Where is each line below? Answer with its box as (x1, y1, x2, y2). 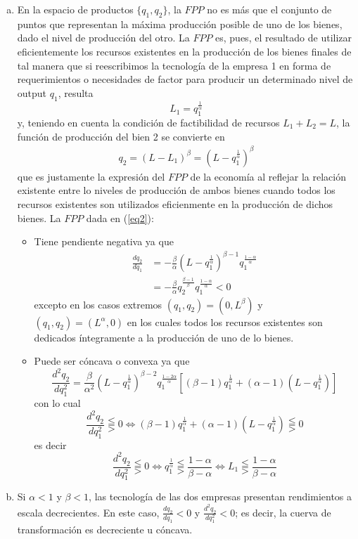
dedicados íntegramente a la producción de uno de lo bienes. (34, 330, 294, 344)
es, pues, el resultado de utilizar (215, 30, 352, 45)
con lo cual (34, 395, 81, 410)
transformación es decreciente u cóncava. (17, 521, 193, 536)
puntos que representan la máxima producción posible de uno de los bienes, (17, 16, 343, 31)
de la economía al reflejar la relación (190, 169, 346, 183)
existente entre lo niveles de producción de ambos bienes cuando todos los (17, 183, 335, 197)
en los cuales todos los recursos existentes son (127, 314, 323, 329)
